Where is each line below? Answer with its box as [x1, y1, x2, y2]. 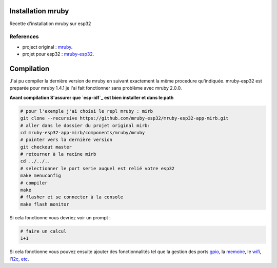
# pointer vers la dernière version [20, 137, 113, 143]
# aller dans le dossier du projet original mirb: [20, 122, 151, 128]
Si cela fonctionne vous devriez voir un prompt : [9, 214, 111, 220]
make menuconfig [20, 173, 62, 179]
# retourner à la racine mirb [20, 151, 96, 157]
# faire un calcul [20, 228, 67, 234]
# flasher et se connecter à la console [20, 194, 123, 200]
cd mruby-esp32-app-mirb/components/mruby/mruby [20, 130, 145, 135]
